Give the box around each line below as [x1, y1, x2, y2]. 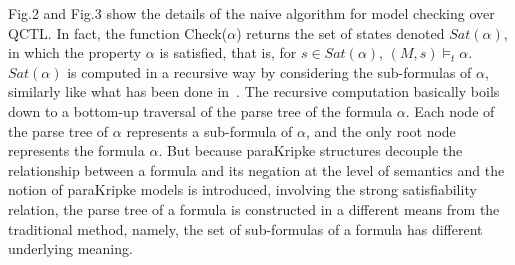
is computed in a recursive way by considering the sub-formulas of [67, 61, 472, 82]
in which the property [8, 42, 142, 63]
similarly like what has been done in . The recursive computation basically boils [8, 81, 500, 102]
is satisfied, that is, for [159, 42, 297, 63]
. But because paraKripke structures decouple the [158, 140, 463, 161]
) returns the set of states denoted [236, 22, 445, 43]
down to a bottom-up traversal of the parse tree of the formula [8, 100, 393, 121]
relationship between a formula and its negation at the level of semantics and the [8, 159, 505, 180]
